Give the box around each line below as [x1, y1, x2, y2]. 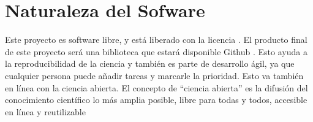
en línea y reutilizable [5, 105, 86, 118]
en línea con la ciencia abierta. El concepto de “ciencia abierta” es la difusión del [5, 81, 308, 94]
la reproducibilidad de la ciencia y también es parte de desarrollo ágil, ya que [5, 57, 295, 70]
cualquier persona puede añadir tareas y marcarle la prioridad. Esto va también [5, 69, 304, 82]
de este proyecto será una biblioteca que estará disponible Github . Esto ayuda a [5, 45, 307, 58]
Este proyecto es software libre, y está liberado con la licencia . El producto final [5, 33, 307, 46]
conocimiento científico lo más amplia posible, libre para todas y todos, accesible [5, 93, 307, 106]
